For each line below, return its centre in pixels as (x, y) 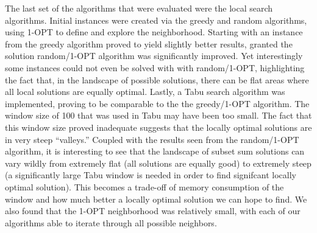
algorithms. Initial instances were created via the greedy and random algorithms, (156, 20)
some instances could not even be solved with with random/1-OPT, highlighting (155, 67)
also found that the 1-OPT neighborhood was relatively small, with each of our (153, 211)
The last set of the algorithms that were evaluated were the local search (139, 8)
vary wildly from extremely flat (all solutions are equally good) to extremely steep (158, 163)
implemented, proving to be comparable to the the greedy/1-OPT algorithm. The (157, 103)
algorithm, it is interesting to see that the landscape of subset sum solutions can (155, 151)
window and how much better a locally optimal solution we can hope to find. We (156, 199)
